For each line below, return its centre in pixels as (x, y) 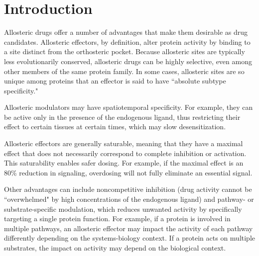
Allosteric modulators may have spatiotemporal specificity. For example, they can (129, 107)
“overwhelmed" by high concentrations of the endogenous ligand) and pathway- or (129, 199)
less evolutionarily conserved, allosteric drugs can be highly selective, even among (128, 61)
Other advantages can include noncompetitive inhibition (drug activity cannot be (128, 189)
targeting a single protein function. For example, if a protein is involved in (117, 218)
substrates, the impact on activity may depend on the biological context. (115, 248)
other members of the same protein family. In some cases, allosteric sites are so (124, 71)
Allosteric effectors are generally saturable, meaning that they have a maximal (124, 143)
